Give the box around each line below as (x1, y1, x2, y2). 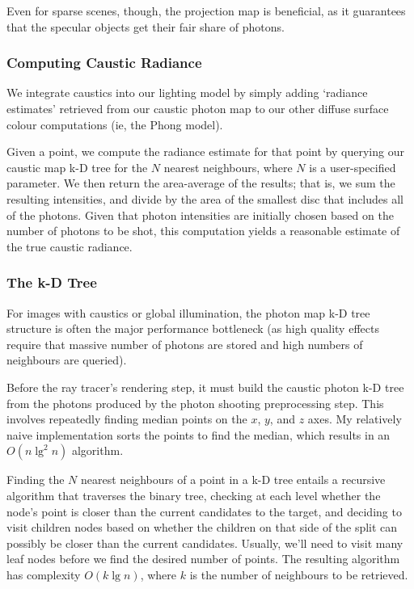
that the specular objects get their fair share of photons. (6, 18, 285, 35)
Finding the (6, 471, 65, 488)
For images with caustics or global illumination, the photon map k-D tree (6, 304, 370, 321)
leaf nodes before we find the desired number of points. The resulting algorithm (6, 550, 400, 567)
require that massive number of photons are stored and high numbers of (6, 335, 363, 352)
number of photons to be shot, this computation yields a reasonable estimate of (6, 222, 400, 239)
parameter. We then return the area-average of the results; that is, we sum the (6, 175, 395, 191)
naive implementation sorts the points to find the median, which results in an (6, 426, 391, 443)
